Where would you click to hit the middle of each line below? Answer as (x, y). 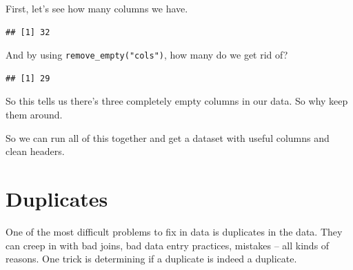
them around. (34, 115)
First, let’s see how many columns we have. (97, 8)
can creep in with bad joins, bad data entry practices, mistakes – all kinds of (168, 245)
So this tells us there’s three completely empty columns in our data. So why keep (177, 101)
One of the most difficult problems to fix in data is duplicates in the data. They (174, 231)
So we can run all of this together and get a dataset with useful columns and (168, 137)
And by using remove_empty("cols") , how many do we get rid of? (147, 55)
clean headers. (35, 151)
